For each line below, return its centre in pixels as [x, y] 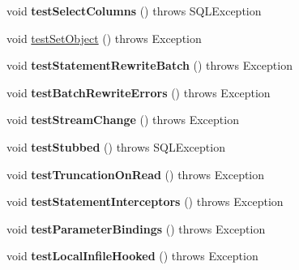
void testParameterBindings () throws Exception [136, 228]
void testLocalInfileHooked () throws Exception [132, 256]
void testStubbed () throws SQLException [116, 146]
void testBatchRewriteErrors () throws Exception [139, 92]
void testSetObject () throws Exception [104, 38]
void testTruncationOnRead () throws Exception [136, 174]
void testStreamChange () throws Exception [123, 120]
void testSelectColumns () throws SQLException [134, 11]
